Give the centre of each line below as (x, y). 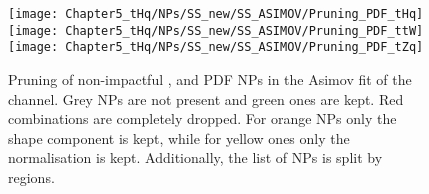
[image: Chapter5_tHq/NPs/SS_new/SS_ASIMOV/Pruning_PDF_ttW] (216, 30)
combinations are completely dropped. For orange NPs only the (202, 118)
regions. (31, 176)
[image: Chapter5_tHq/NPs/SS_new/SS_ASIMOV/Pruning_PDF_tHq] (216, 14)
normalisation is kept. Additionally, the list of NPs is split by (195, 157)
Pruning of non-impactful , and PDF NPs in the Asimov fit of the (210, 78)
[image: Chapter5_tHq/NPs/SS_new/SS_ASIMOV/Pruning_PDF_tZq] (216, 47)
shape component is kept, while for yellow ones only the (179, 137)
